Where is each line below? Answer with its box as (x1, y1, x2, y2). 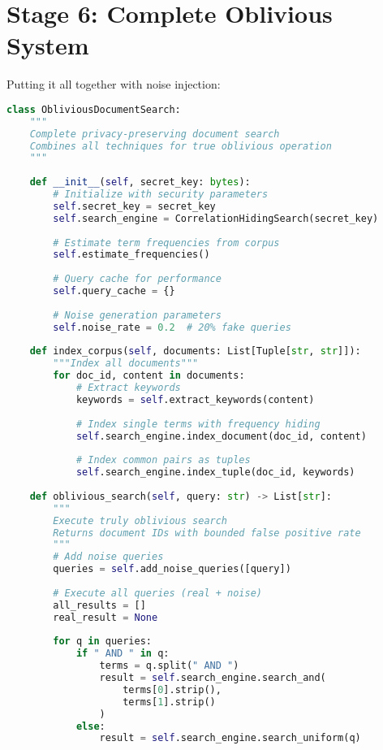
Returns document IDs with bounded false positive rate (53, 527, 361, 539)
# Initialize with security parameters (53, 189, 269, 201)
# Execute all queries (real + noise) (53, 587, 262, 599)
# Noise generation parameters (53, 309, 222, 321)
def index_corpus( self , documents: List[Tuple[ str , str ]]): (29, 345, 361, 358)
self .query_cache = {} (53, 285, 175, 297)
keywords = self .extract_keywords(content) (75, 393, 315, 405)
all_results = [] (53, 599, 146, 611)
